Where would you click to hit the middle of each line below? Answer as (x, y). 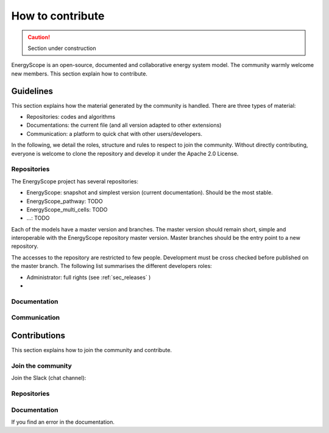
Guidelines (32, 91)
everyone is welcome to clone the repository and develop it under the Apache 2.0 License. (125, 153)
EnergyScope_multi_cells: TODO (67, 209)
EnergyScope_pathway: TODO (65, 201)
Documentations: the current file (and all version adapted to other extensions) (124, 125)
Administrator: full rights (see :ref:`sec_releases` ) (89, 277)
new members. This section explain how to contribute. (79, 74)
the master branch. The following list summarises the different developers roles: (112, 266)
